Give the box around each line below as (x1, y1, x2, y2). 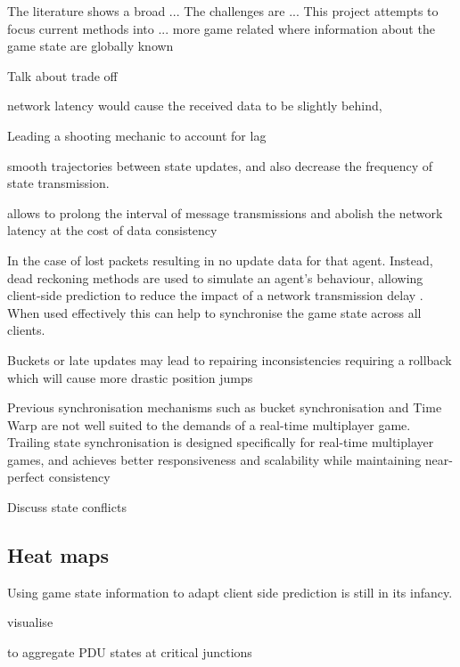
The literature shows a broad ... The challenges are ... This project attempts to (7, 2, 439, 20)
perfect (7, 468, 45, 486)
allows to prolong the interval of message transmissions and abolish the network (7, 203, 443, 222)
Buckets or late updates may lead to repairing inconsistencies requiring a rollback (7, 350, 452, 369)
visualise (7, 613, 53, 631)
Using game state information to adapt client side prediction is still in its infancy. (7, 582, 453, 601)
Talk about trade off (7, 66, 118, 85)
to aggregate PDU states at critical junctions (7, 643, 252, 662)
